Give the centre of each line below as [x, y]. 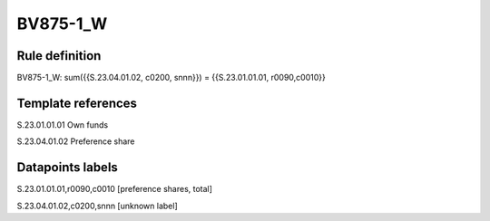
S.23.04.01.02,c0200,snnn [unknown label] [98, 206]
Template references [77, 103]
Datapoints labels [67, 168]
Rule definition [59, 56]
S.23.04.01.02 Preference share [76, 141]
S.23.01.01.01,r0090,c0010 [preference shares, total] [115, 189]
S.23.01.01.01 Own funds [63, 125]
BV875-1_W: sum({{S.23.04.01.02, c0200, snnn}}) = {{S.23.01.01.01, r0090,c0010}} [171, 78]
